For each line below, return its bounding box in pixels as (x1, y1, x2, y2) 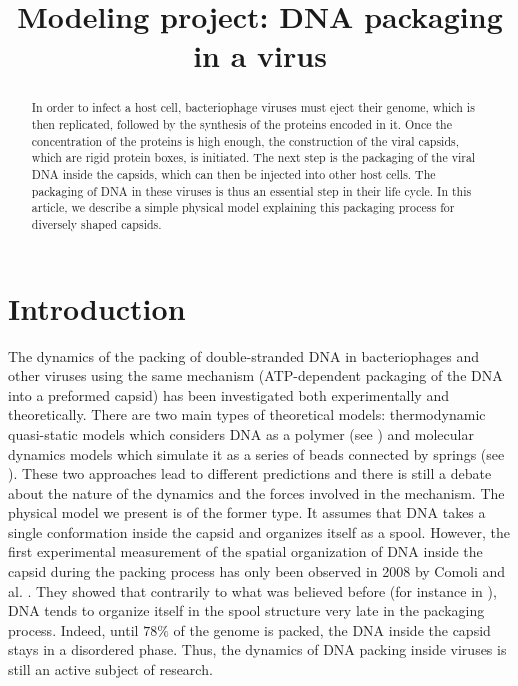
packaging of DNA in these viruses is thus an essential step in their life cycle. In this (31, 182, 472, 199)
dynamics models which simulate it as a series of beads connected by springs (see (8, 443, 505, 464)
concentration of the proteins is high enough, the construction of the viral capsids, (31, 132, 460, 149)
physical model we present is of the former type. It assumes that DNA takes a (8, 502, 486, 523)
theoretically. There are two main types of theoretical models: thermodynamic (8, 404, 486, 425)
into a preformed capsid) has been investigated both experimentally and (8, 384, 449, 405)
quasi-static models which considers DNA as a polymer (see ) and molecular (8, 423, 474, 444)
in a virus (193, 35, 327, 76)
